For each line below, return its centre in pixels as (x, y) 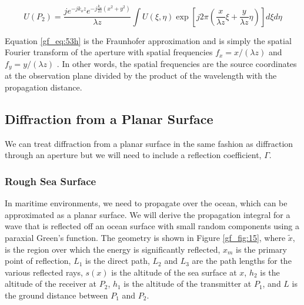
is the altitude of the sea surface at (174, 272)
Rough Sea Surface (51, 181)
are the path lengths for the (242, 261)
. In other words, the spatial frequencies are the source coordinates (177, 63)
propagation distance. (44, 87)
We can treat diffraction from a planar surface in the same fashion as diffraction (149, 143)
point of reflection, (38, 261)
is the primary (261, 249)
